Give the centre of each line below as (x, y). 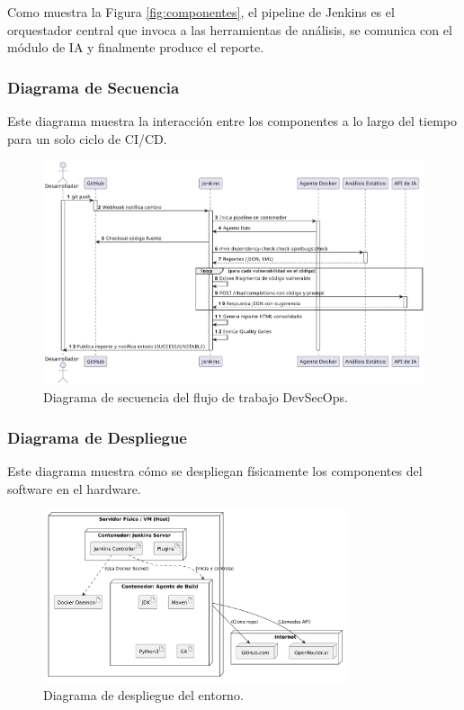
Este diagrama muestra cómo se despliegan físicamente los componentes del (215, 471)
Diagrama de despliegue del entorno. (143, 694)
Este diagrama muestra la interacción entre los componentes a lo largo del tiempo (232, 121)
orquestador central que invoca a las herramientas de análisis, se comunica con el (230, 29)
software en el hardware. (74, 488)
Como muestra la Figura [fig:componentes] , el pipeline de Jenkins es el (201, 12)
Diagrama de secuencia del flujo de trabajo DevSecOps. (196, 397)
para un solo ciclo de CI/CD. (87, 138)
